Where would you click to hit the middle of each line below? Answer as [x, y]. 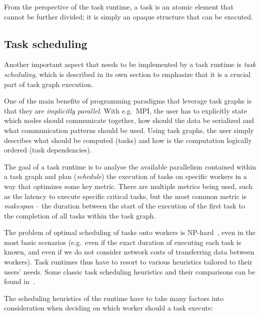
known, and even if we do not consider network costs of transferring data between [129, 252]
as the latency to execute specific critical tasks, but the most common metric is [125, 196]
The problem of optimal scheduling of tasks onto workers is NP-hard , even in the [130, 232]
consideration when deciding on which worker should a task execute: [109, 308]
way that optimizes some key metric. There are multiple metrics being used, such [128, 186]
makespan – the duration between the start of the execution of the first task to [124, 206]
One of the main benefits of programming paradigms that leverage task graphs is [128, 101]
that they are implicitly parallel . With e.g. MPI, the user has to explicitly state [125, 110]
